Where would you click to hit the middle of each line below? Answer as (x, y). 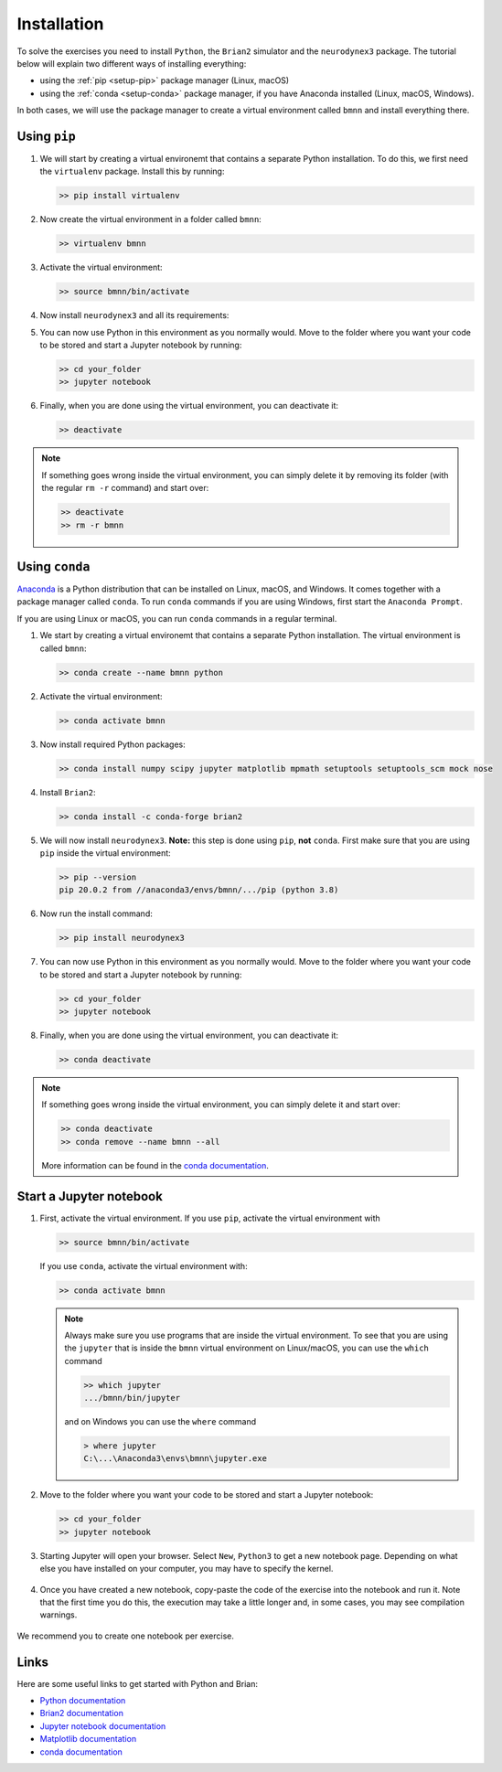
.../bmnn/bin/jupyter (132, 1398)
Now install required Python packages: (113, 744)
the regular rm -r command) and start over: (125, 488)
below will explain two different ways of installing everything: (132, 63)
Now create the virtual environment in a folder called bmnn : (151, 219)
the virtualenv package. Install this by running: (132, 171)
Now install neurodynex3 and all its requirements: (134, 315)
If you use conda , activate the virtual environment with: (144, 1265)
